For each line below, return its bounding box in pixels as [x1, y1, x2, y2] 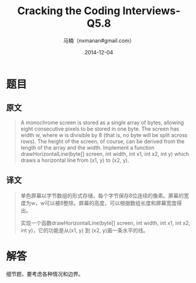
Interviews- [122, 4, 181, 18]
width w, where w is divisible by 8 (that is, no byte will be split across [20, 131, 188, 138]
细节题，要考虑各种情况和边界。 [6, 270, 84, 277]
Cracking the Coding [17, 4, 121, 18]
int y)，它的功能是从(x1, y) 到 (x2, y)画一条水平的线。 [20, 226, 149, 234]
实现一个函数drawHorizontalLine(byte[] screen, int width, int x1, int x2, [20, 219, 191, 226]
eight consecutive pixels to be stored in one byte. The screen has [20, 125, 180, 132]
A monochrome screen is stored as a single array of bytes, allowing [20, 119, 184, 126]
